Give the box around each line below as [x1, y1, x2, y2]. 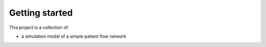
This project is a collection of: [9, 24, 69, 30]
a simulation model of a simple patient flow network [21, 33, 127, 39]
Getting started [9, 7, 73, 18]
